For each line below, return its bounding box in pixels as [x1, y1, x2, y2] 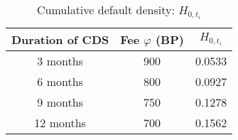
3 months [37, 52, 83, 69]
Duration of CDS [11, 31, 109, 48]
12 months [34, 114, 86, 131]
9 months [37, 93, 83, 110]
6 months [37, 72, 83, 90]
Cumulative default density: [36, 1, 175, 18]
